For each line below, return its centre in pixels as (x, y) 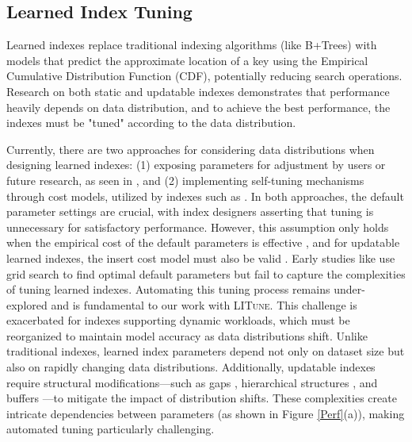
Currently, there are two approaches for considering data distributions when (191, 149)
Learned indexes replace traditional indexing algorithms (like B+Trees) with (192, 45)
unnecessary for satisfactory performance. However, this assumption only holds (198, 227)
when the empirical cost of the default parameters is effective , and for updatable (203, 242)
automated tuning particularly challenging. (111, 429)
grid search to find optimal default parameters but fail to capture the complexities (206, 273)
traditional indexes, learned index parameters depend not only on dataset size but (206, 351)
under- (349, 289)
